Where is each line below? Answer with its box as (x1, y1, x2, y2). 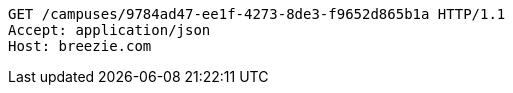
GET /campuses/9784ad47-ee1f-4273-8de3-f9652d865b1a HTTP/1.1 (8, 6, 506, 22)
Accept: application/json (8, 22, 211, 38)
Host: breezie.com (8, 38, 152, 54)
